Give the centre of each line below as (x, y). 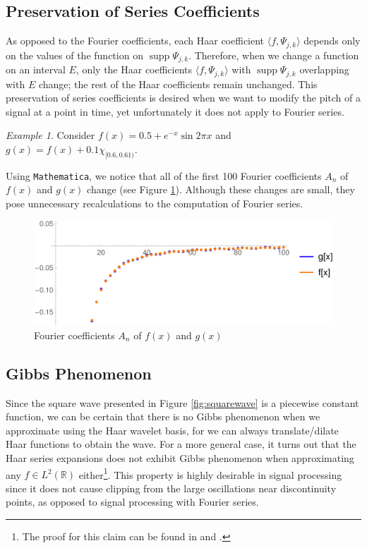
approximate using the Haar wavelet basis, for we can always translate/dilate (172, 430)
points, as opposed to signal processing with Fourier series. (132, 502)
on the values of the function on (74, 55)
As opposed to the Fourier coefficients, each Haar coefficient (135, 41)
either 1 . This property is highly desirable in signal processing (210, 473)
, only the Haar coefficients (134, 69)
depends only (332, 41)
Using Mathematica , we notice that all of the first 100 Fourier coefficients (164, 175)
